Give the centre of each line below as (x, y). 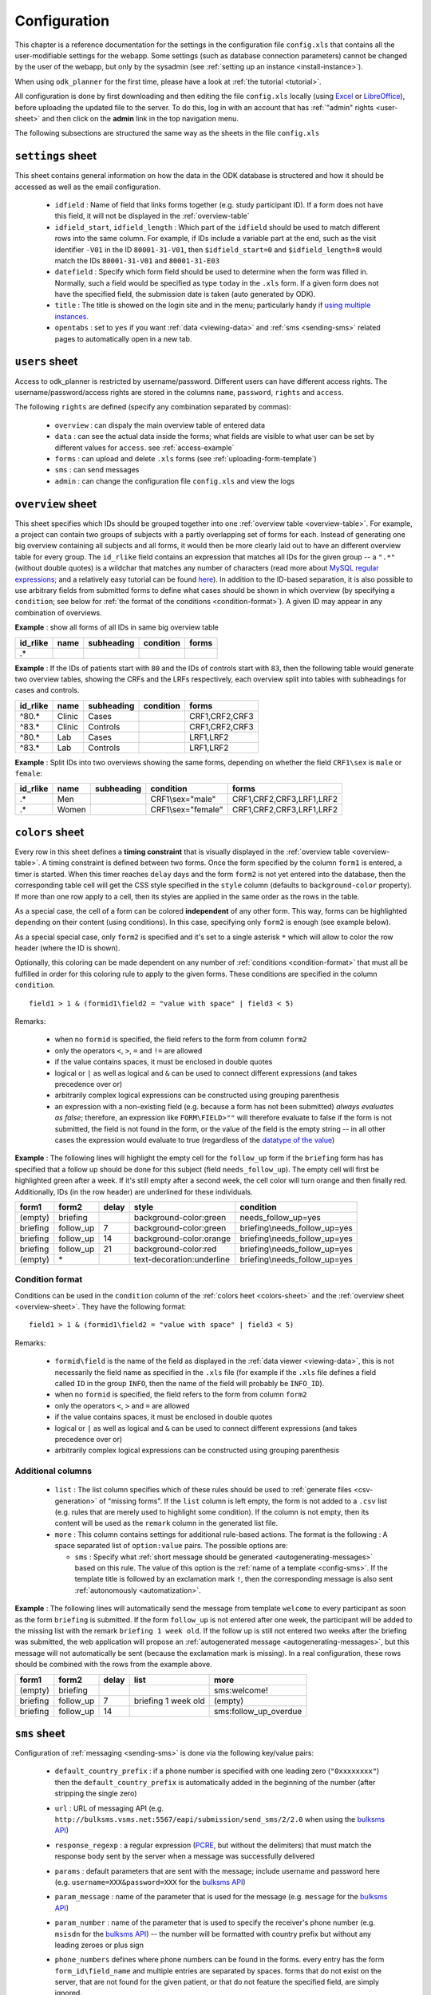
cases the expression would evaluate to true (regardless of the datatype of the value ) (195, 1140)
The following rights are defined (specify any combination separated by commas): (153, 407)
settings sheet (56, 156)
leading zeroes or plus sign (99, 1945)
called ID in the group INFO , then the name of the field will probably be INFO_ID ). (190, 1383)
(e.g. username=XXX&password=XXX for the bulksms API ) (150, 1882)
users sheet (46, 362)
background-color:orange (182, 1238)
